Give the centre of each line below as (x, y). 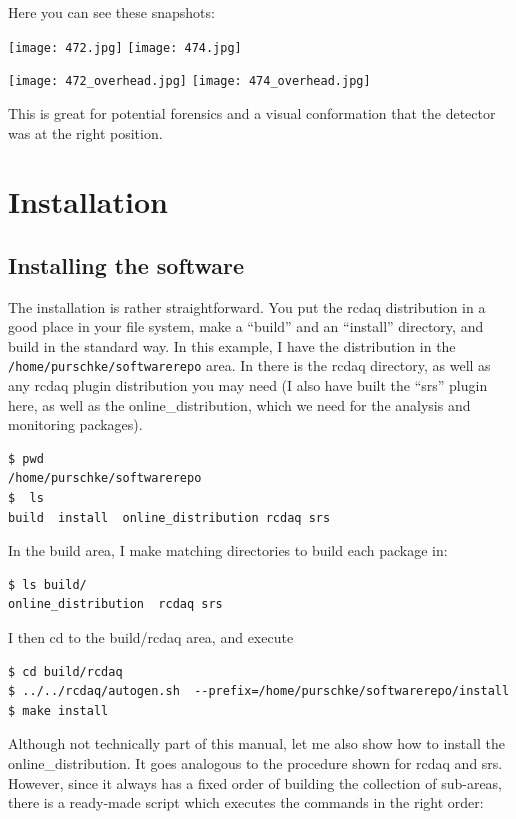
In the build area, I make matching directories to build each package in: (228, 550)
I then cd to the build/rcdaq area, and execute (151, 637)
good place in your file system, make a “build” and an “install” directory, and (246, 326)
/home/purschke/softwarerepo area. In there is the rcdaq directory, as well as (249, 365)
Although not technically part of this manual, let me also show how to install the (256, 743)
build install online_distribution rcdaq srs (169, 517)
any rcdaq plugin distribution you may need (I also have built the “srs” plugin (248, 385)
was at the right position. (85, 132)
